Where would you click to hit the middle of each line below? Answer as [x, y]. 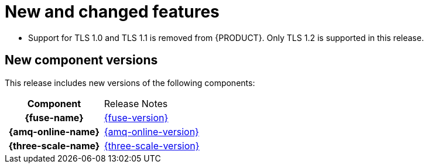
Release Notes [136, 103]
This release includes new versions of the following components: [130, 83]
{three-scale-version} [152, 145]
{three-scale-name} [54, 145]
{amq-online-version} [151, 131]
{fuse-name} [54, 117]
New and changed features [112, 12]
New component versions [81, 60]
